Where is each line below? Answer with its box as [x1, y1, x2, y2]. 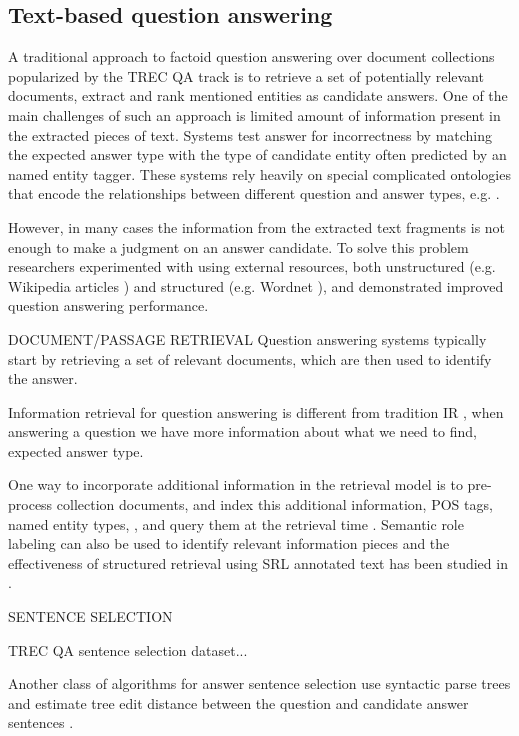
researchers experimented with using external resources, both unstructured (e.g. [8, 256, 496, 277]
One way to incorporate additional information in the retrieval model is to [8, 474, 463, 495]
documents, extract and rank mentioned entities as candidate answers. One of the [8, 85, 508, 106]
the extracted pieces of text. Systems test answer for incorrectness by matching [8, 124, 493, 145]
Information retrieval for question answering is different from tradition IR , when [8, 401, 504, 422]
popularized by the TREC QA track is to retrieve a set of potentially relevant [8, 65, 484, 86]
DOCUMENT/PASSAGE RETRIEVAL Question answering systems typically [8, 328, 487, 349]
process [8, 494, 53, 515]
